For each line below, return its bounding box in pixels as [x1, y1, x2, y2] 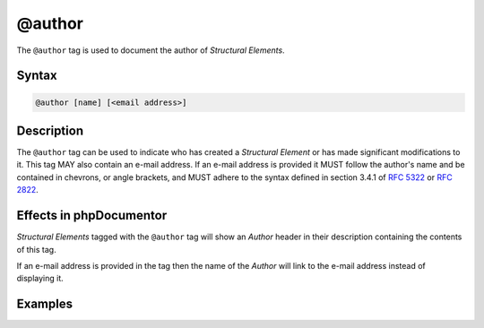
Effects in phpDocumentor [16, 208, 168, 223]
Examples [16, 297, 73, 312]
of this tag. [16, 244, 57, 255]
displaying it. [16, 273, 65, 284]
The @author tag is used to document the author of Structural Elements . [16, 45, 286, 56]
